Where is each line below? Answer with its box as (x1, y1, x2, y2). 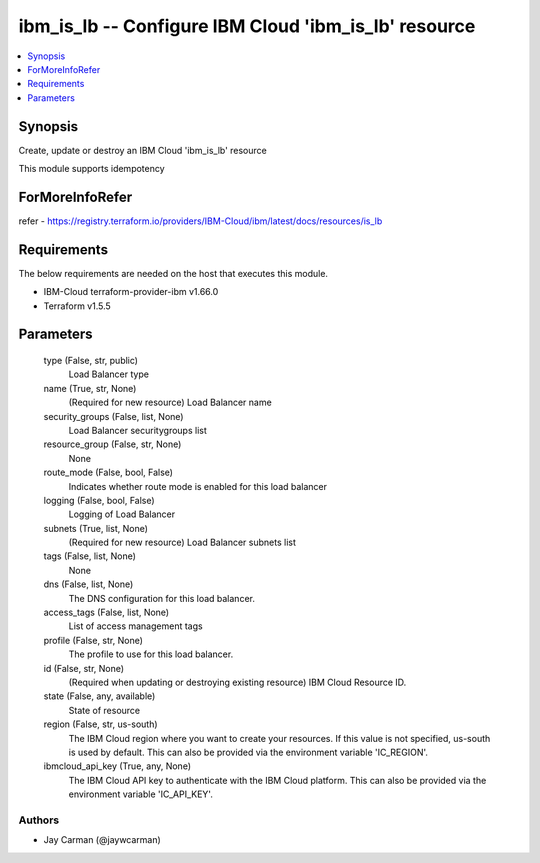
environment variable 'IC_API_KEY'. (68, 788, 214, 800)
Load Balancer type (68, 368, 150, 380)
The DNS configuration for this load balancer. (68, 592, 255, 604)
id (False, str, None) (43, 662, 125, 674)
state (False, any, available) (43, 690, 156, 702)
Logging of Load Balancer (68, 508, 175, 520)
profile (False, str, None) (43, 634, 144, 646)
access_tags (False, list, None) (43, 606, 170, 619)
